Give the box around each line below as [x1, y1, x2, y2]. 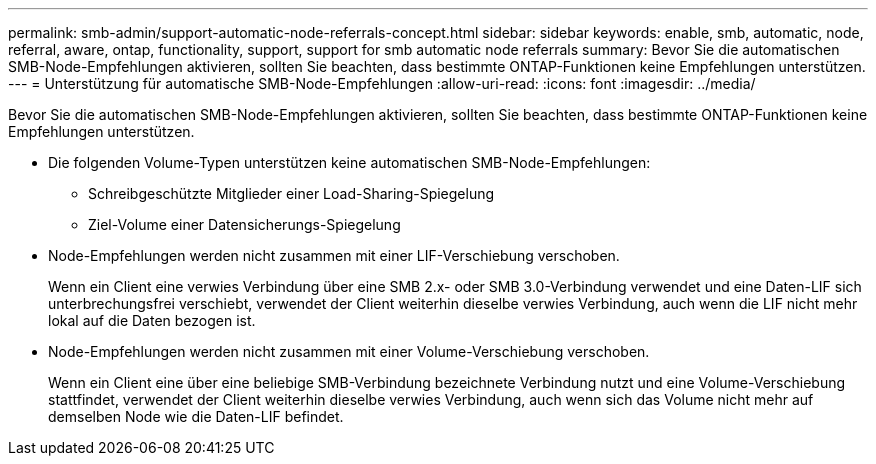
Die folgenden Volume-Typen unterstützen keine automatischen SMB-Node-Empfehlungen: [48, 154, 651, 171]
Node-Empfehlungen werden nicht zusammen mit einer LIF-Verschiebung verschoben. [48, 247, 620, 264]
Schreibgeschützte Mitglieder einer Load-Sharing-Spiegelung [88, 185, 495, 202]
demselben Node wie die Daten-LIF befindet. [48, 408, 344, 425]
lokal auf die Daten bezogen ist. [48, 312, 256, 329]
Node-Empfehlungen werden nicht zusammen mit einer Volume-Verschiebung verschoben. [48, 343, 650, 360]
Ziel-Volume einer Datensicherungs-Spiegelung [88, 216, 401, 233]
